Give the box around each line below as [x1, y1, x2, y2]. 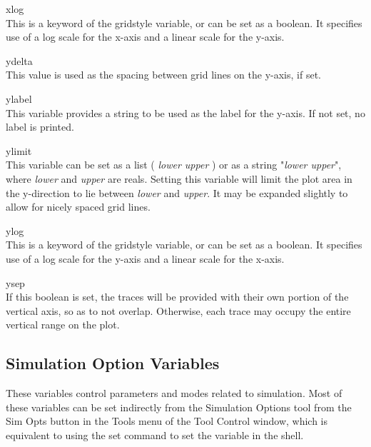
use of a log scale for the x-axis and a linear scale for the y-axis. [6, 29, 285, 44]
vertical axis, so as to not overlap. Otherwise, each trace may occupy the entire [6, 303, 351, 318]
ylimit [6, 143, 32, 158]
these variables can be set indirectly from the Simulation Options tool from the [6, 399, 352, 414]
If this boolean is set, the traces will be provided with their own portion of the [6, 289, 349, 304]
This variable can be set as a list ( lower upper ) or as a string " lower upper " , [6, 157, 342, 172]
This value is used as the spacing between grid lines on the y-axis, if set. [6, 67, 321, 82]
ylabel [6, 91, 32, 106]
